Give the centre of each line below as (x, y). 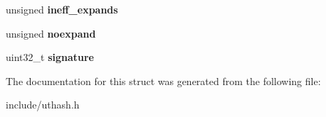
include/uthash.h (43, 105)
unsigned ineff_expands (62, 9)
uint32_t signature (50, 57)
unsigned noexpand (51, 33)
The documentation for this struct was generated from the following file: (163, 80)
